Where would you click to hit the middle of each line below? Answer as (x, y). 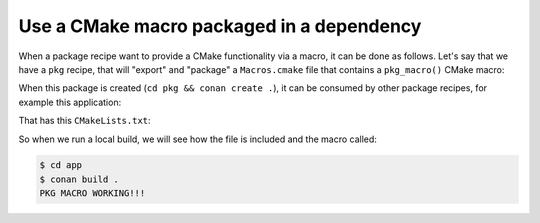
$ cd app (61, 165)
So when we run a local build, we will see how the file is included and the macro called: (197, 139)
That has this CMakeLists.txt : (84, 121)
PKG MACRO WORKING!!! (92, 193)
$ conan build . (79, 179)
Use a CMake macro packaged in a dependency (220, 26)
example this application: (70, 102)
